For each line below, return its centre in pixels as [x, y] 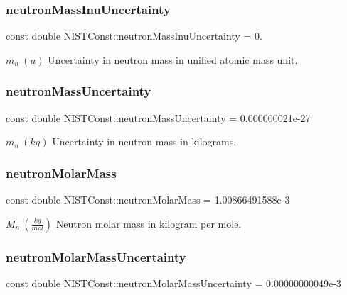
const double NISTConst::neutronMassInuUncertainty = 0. [134, 36]
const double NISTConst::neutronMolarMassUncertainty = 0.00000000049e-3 [173, 283]
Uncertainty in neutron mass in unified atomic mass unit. [173, 59]
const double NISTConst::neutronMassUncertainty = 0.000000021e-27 [158, 117]
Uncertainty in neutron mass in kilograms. [144, 141]
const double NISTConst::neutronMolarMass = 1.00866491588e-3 [148, 200]
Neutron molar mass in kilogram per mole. [149, 223]
